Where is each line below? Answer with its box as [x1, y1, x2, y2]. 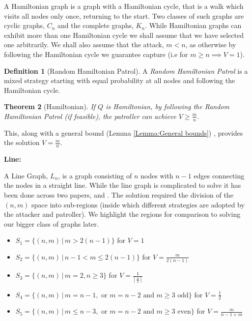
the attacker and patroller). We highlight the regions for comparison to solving [4, 209, 241, 219]
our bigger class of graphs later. [4, 218, 99, 229]
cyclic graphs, [4, 20, 45, 30]
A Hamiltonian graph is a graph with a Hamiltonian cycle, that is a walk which [4, 1, 244, 11]
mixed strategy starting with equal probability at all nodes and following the [4, 75, 235, 86]
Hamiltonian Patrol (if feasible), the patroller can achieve [4, 111, 176, 121]
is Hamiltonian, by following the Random [106, 101, 229, 112]
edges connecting [194, 170, 245, 180]
